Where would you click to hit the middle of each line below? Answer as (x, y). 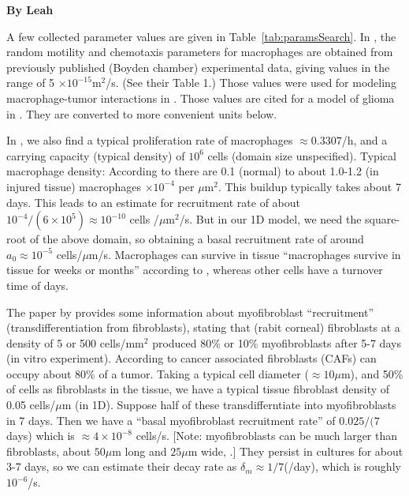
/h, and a (364, 140)
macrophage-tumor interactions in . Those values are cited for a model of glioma (201, 98)
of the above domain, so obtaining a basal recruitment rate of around (197, 239)
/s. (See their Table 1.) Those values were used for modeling (251, 83)
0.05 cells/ (31, 405)
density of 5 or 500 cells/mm (75, 342)
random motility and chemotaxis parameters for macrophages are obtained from (200, 52)
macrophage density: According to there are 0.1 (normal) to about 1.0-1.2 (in (193, 171)
